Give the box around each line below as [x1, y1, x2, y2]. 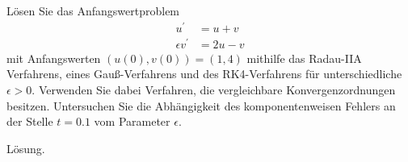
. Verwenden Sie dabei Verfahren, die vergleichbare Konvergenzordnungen [32, 81, 396, 98]
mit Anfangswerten [6, 49, 101, 66]
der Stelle [6, 113, 53, 130]
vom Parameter [94, 113, 170, 130]
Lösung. [6, 139, 45, 156]
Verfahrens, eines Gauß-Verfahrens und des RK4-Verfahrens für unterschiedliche [6, 65, 402, 82]
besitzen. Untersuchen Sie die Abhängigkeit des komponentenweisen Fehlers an [6, 97, 396, 114]
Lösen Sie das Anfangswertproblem [6, 2, 180, 19]
